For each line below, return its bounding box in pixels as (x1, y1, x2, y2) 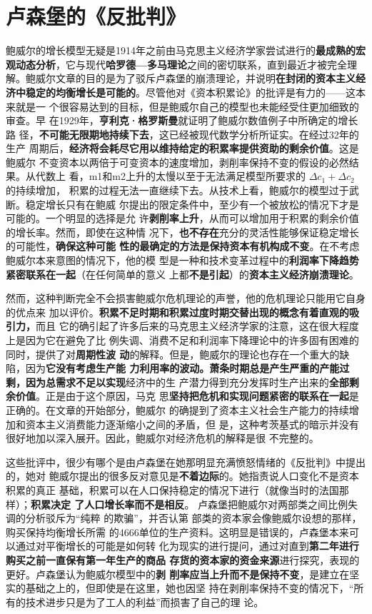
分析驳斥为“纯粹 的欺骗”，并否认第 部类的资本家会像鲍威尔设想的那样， (25, 510, 362, 525)
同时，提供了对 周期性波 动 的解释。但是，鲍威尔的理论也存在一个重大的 (6, 346, 340, 361)
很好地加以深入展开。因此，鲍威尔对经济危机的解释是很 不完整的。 (6, 431, 319, 446)
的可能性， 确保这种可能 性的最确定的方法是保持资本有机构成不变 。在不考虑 (6, 238, 360, 253)
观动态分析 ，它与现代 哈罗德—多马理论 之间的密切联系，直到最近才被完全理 (6, 56, 358, 71)
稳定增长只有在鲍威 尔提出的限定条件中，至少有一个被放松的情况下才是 (25, 196, 359, 211)
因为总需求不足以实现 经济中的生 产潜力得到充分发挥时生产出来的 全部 (25, 374, 349, 389)
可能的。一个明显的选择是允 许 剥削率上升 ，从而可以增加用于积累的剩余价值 (6, 211, 359, 226)
